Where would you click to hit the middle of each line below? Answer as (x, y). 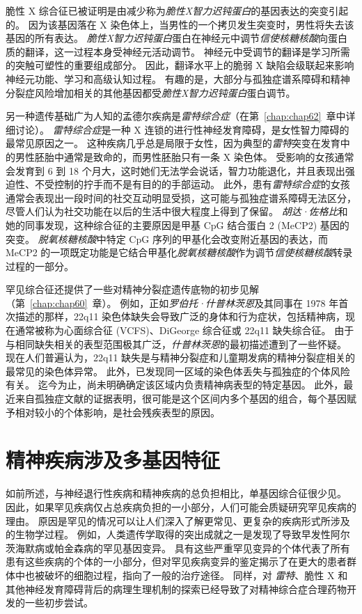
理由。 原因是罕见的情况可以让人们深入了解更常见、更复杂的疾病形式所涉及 (178, 520)
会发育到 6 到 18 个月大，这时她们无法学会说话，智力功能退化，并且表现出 (175, 170)
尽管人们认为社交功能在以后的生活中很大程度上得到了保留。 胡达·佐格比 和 (177, 211)
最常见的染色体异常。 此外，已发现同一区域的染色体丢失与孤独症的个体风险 (178, 371)
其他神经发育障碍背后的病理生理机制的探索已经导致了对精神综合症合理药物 (176, 589)
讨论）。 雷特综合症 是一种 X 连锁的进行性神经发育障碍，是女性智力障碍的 (182, 129)
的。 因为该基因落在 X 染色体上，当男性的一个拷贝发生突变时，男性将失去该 (180, 24)
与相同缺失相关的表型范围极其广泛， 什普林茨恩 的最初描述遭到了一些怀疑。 (176, 344)
